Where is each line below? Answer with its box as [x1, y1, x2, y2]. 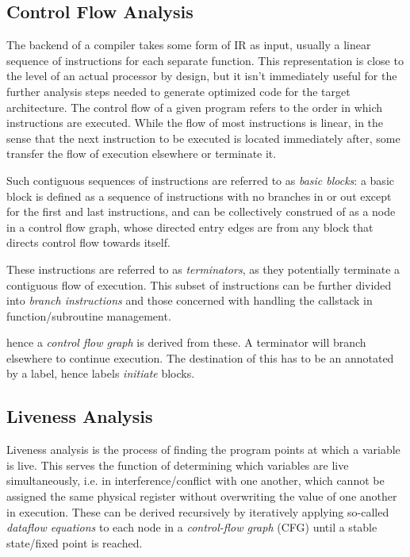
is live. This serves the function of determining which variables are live [6, 456, 349, 473]
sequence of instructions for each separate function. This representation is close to [6, 52, 404, 68]
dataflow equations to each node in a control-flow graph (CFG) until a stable [6, 519, 377, 536]
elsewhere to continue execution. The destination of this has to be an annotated [6, 349, 394, 366]
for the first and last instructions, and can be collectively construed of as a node [6, 203, 396, 220]
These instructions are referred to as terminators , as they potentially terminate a [6, 260, 400, 277]
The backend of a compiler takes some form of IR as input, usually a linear [6, 36, 371, 53]
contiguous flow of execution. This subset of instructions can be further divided [6, 276, 392, 293]
